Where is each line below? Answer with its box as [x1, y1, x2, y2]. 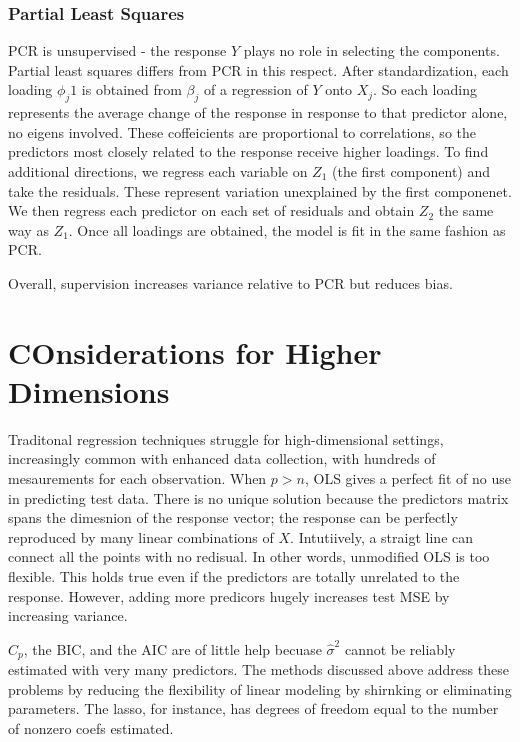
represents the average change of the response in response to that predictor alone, [8, 102, 508, 123]
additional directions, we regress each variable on [8, 160, 308, 181]
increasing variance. [8, 605, 128, 626]
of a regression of [204, 79, 308, 100]
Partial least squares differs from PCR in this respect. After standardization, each [8, 59, 509, 80]
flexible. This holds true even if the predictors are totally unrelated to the [8, 566, 460, 587]
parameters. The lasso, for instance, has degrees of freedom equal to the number [8, 698, 499, 719]
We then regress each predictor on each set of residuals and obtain [8, 200, 415, 221]
